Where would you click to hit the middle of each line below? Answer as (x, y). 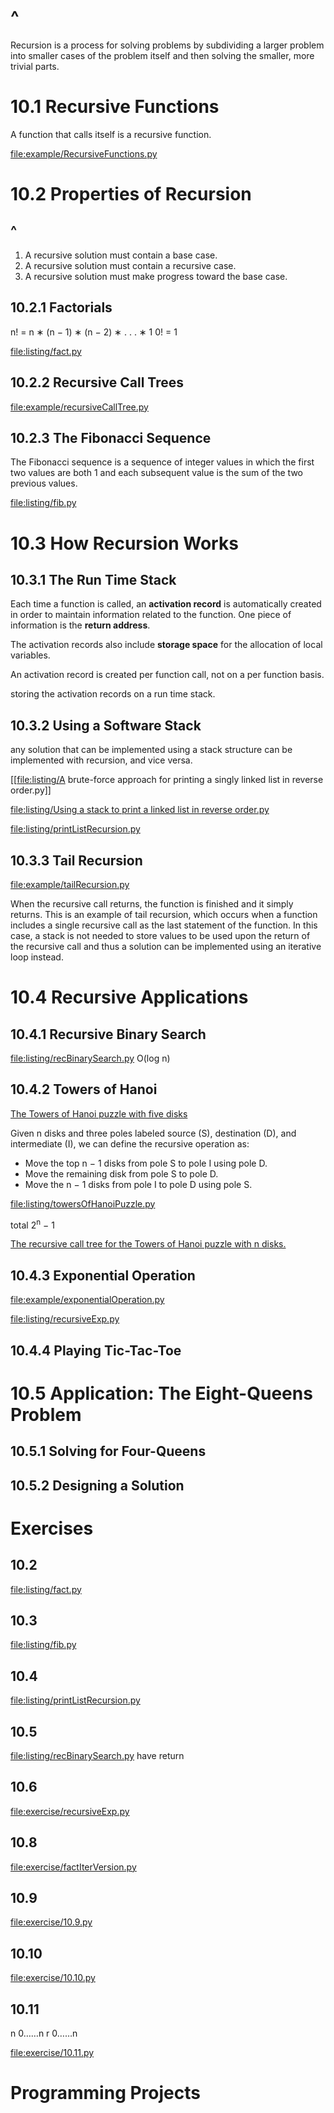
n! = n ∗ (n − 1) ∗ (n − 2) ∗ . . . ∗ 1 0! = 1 (94, 332)
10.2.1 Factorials (61, 307)
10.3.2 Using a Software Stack (106, 725)
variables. (30, 655)
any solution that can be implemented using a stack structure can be (151, 750)
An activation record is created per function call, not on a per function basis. (167, 675)
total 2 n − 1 (32, 1224)
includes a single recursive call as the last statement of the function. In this (164, 925)
